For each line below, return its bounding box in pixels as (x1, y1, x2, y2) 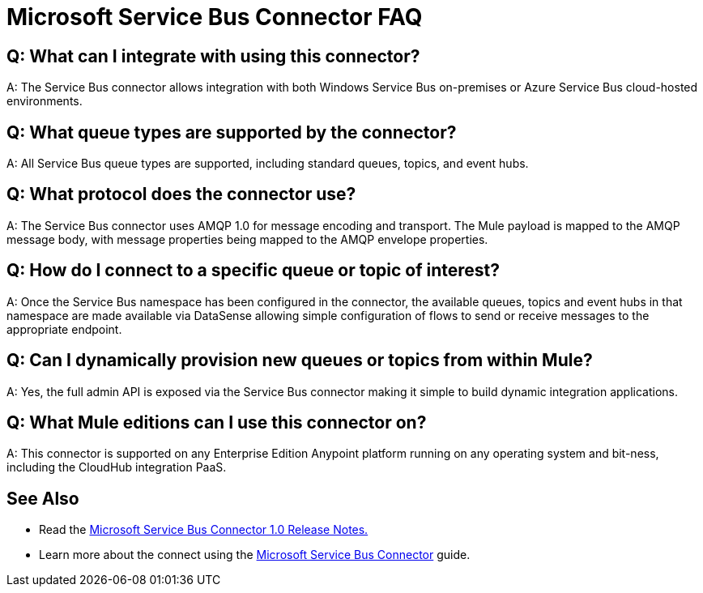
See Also (6, 488, 79, 509)
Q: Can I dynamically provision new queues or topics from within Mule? (6, 350, 593, 371)
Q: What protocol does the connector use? (6, 184, 356, 205)
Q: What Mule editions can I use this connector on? (6, 412, 427, 433)
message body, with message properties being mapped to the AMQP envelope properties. (6, 232, 488, 246)
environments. (6, 94, 83, 109)
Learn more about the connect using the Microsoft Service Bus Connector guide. (39, 548, 471, 562)
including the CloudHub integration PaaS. (6, 460, 227, 475)
